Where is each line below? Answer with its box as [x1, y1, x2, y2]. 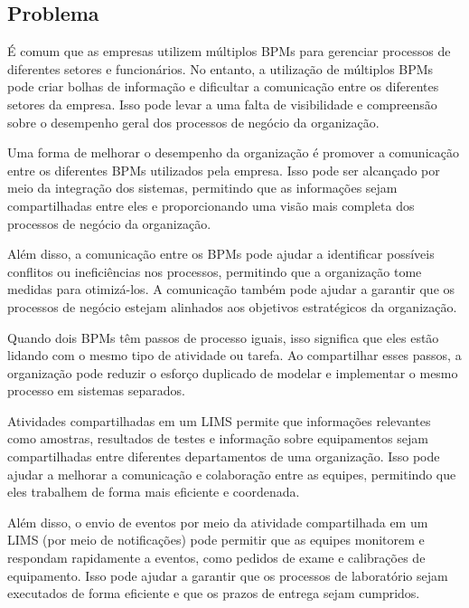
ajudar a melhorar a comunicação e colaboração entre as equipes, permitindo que [7, 464, 456, 483]
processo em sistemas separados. [7, 381, 185, 400]
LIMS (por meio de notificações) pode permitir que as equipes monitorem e [7, 530, 425, 549]
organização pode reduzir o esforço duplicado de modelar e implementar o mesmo [7, 363, 458, 382]
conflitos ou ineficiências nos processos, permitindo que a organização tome [7, 261, 422, 280]
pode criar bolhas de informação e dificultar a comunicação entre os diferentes [7, 77, 439, 96]
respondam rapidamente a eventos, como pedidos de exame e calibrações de [7, 548, 426, 567]
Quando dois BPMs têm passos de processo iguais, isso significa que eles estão [7, 328, 439, 347]
